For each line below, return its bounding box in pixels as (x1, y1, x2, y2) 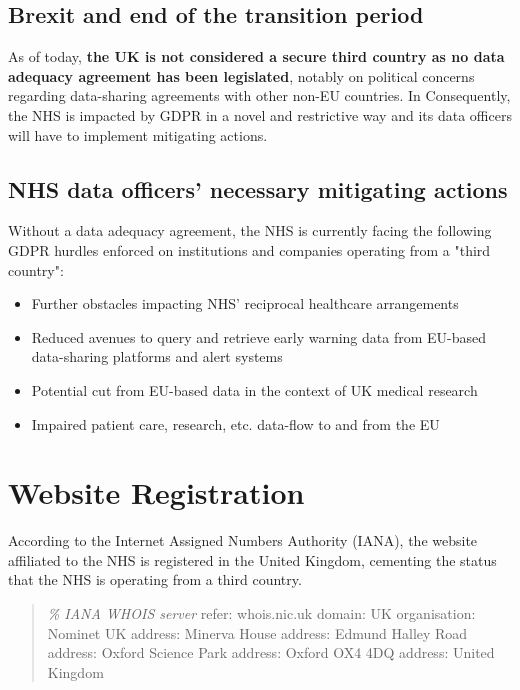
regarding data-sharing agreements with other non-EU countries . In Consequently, (8, 85, 511, 106)
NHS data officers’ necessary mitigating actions (8, 173, 508, 204)
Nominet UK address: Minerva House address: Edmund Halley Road (47, 622, 468, 643)
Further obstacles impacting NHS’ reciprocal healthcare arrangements (31, 293, 459, 314)
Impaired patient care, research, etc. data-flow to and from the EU (31, 413, 440, 434)
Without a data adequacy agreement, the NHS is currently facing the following (8, 220, 492, 241)
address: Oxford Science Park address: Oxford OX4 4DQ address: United (47, 642, 495, 663)
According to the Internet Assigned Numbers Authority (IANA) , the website (8, 530, 478, 551)
